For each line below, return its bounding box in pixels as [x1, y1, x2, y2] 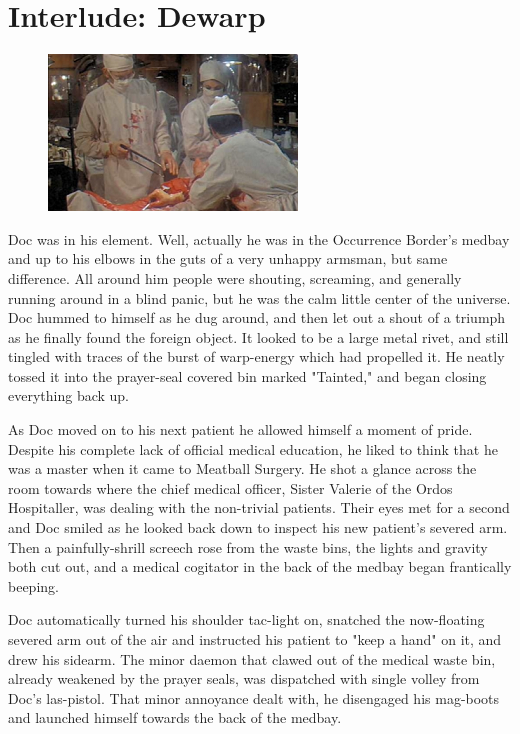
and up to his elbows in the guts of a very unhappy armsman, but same [8, 248, 448, 269]
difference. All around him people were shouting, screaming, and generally [8, 267, 462, 288]
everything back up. [8, 385, 130, 406]
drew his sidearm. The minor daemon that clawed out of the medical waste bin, [8, 648, 496, 669]
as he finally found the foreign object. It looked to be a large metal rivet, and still [8, 326, 509, 347]
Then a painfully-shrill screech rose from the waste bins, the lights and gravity [8, 536, 488, 557]
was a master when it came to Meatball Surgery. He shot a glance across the [8, 458, 477, 479]
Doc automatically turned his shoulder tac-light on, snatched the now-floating [8, 609, 485, 630]
